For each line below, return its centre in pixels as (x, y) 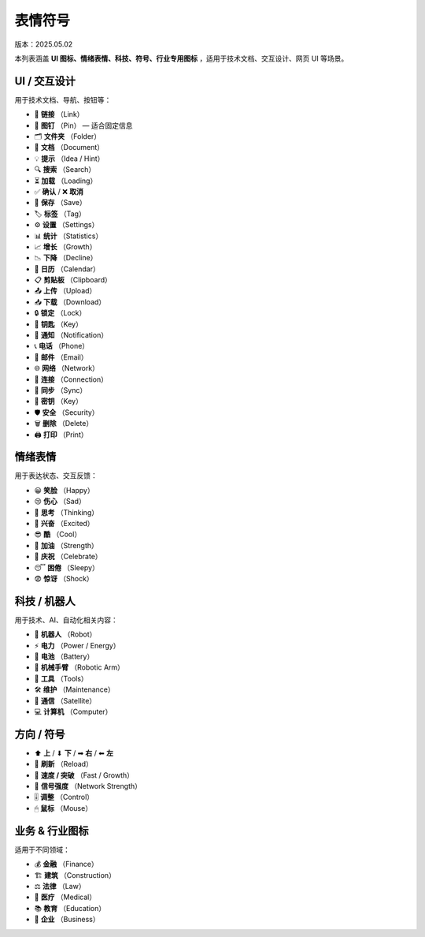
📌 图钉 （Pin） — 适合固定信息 (83, 125)
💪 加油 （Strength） (66, 545)
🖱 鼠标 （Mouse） (63, 808)
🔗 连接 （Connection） (71, 379)
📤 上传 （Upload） (65, 291)
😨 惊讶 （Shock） (64, 578)
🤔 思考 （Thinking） (66, 512)
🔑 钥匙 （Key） (58, 324)
